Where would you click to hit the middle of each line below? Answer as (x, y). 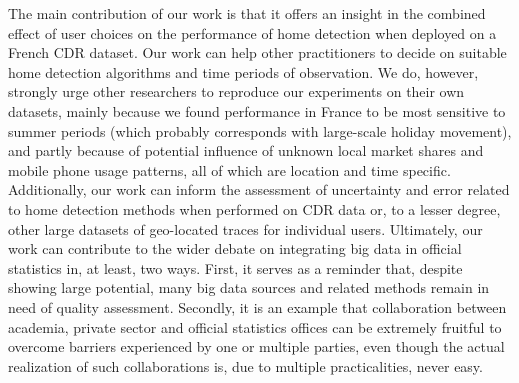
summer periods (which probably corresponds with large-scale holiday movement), (260, 130)
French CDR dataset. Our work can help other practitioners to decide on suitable (257, 52)
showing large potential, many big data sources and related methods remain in (249, 287)
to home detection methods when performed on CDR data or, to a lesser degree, (254, 208)
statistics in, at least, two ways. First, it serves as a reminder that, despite (235, 267)
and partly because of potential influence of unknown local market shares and (246, 150)
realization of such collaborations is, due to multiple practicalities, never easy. (245, 365)
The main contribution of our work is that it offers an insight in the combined (247, 13)
